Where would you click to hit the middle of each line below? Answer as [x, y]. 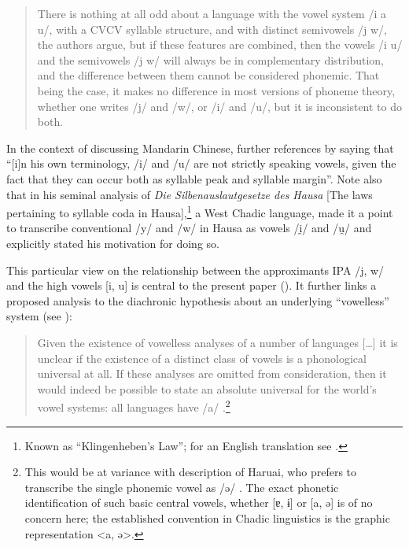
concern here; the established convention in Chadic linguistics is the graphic [207, 517]
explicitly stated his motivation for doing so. [113, 243]
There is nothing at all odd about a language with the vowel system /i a [212, 13]
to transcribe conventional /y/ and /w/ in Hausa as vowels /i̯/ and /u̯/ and [189, 228]
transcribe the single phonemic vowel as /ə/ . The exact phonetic [182, 487]
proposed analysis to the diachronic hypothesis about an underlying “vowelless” [198, 300]
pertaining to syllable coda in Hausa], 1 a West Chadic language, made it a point [200, 211]
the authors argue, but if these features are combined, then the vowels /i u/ [220, 44]
